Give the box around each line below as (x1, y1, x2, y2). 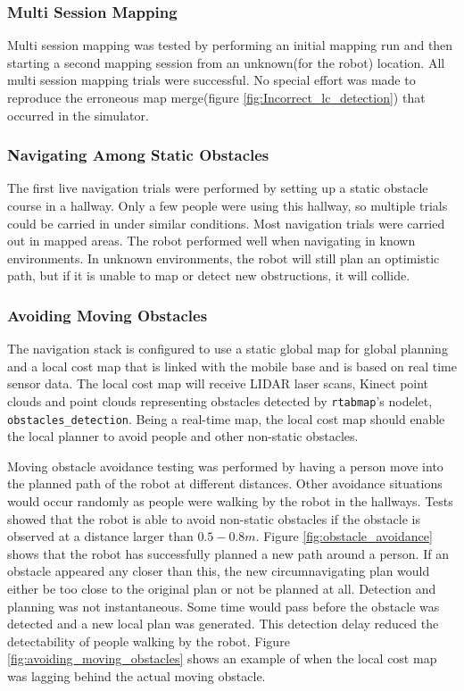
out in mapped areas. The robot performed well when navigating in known (7, 231, 416, 250)
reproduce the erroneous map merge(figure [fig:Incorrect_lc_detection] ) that (7, 88, 426, 106)
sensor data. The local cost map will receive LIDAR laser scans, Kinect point (7, 374, 429, 393)
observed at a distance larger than (7, 527, 194, 545)
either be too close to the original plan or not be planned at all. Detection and (7, 579, 436, 598)
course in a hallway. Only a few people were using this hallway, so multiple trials (7, 196, 448, 214)
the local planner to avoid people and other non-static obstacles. (7, 427, 359, 445)
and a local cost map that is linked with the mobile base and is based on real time (7, 356, 457, 375)
